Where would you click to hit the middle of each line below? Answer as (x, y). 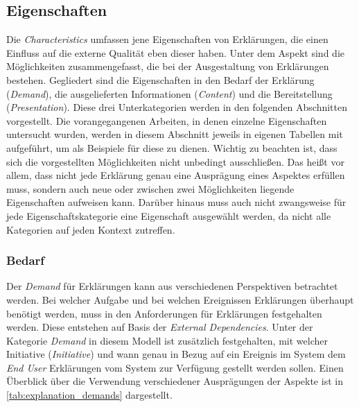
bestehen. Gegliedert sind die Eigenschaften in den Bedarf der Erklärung (160, 79)
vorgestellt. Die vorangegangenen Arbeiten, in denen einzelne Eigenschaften (167, 120)
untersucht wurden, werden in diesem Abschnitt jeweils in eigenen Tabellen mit (175, 134)
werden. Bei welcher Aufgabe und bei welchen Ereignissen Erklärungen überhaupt (180, 299)
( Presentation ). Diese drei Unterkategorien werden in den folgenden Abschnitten (177, 107)
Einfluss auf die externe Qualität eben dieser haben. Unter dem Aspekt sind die (175, 52)
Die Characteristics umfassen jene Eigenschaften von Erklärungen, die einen (167, 39)
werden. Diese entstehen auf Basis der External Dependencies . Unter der (160, 327)
